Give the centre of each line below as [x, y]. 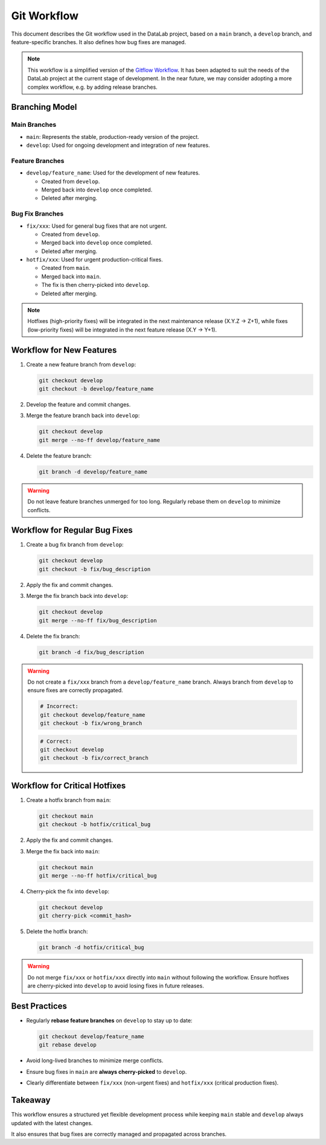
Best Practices [39, 1006]
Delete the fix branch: [53, 636]
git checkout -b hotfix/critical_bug [95, 825]
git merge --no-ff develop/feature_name [99, 440]
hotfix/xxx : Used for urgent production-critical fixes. [94, 260]
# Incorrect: [59, 706]
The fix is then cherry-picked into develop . [96, 285]
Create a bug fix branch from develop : [75, 545]
